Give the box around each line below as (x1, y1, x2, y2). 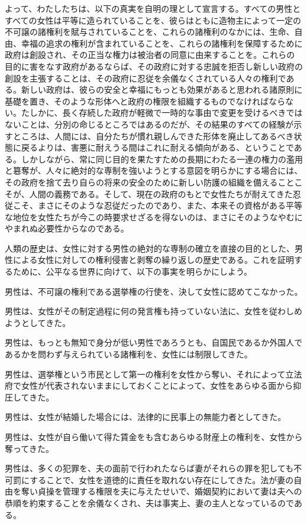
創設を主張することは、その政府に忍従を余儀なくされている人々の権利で (5, 71, 286, 84)
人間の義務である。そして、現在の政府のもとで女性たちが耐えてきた (29, 187, 293, 200)
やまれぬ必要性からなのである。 (5, 222, 129, 235)
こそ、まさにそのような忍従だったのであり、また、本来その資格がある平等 (12, 199, 303, 211)
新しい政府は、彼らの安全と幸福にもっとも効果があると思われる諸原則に (21, 83, 303, 96)
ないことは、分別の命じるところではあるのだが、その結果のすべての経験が (5, 118, 294, 130)
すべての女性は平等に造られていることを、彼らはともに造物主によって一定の (5, 14, 301, 26)
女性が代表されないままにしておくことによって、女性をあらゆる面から (21, 379, 293, 392)
